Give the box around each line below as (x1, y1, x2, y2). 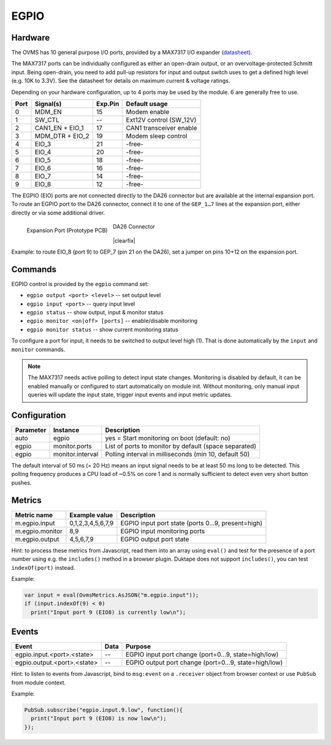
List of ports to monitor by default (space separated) (105, 442, 257, 450)
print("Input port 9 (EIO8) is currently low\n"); (31, 608, 186, 616)
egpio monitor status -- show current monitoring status (26, 325, 179, 333)
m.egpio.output (15, 535, 59, 543)
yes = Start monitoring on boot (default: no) (105, 434, 230, 442)
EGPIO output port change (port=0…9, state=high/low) (126, 659, 283, 667)
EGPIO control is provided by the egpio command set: (11, 280, 150, 287)
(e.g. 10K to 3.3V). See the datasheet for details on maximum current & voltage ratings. (11, 77, 230, 85)
